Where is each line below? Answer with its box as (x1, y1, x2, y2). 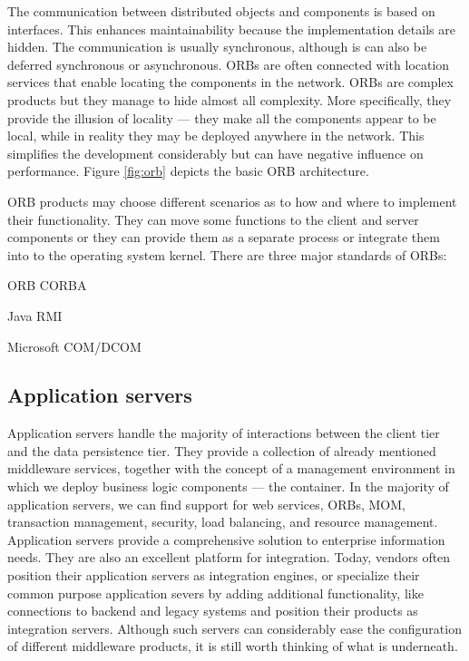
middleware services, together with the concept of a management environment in (7, 459, 455, 478)
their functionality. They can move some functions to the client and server (7, 209, 419, 228)
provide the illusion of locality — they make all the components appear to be (7, 108, 436, 127)
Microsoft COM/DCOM (7, 336, 142, 355)
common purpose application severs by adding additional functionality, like (7, 583, 424, 602)
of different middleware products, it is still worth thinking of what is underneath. (7, 637, 458, 656)
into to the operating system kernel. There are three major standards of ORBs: (7, 245, 447, 264)
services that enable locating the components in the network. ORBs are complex (7, 73, 454, 92)
